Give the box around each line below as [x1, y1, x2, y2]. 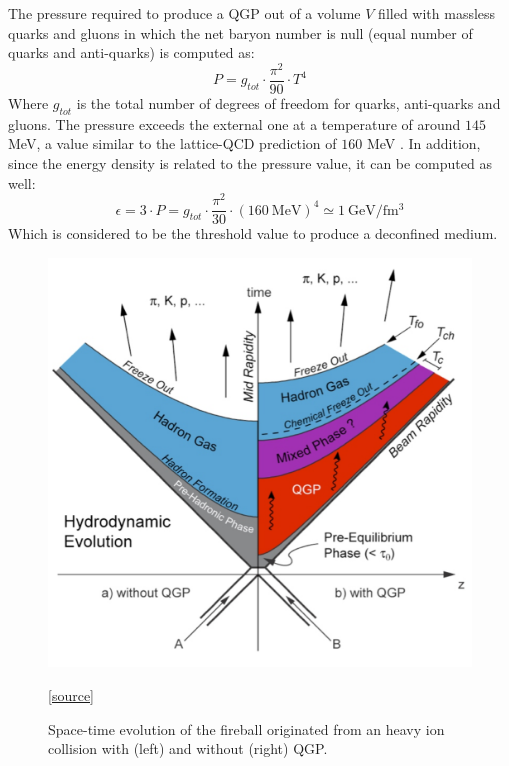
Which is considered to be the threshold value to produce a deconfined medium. [8, 223, 498, 244]
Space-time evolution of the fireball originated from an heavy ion [48, 718, 445, 739]
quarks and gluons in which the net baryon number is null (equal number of [8, 22, 473, 43]
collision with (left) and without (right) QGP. [48, 738, 328, 759]
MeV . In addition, [366, 133, 481, 154]
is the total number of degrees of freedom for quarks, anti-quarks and [76, 92, 501, 113]
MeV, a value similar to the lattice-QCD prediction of [8, 133, 337, 154]
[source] [48, 684, 95, 705]
